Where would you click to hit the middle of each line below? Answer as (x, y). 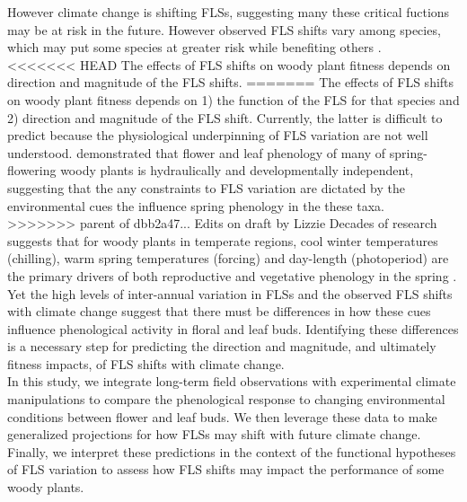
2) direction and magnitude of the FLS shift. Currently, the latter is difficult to (225, 117)
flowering (32, 170)
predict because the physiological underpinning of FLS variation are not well (218, 135)
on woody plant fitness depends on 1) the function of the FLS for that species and (233, 99)
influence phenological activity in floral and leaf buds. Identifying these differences (233, 328)
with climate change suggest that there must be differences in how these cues (219, 311)
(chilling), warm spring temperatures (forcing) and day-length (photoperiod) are (228, 258)
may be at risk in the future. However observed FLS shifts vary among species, (224, 29)
